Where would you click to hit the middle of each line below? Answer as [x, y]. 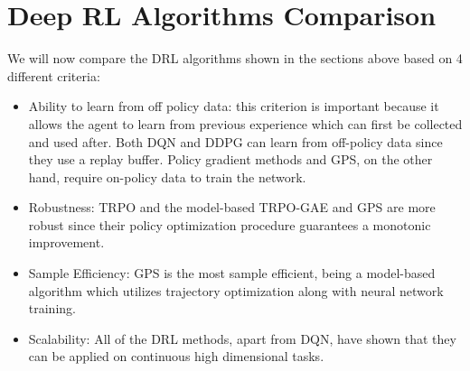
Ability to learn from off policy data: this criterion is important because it [234, 106]
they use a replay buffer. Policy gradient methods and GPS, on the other [230, 159]
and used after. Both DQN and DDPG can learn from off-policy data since [235, 141]
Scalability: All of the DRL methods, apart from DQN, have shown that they [242, 338]
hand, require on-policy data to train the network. [167, 176]
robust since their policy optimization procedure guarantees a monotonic [230, 224]
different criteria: [54, 75]
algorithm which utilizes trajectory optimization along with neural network [236, 290]
